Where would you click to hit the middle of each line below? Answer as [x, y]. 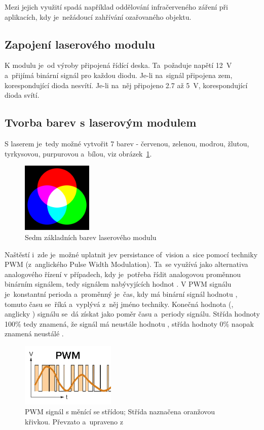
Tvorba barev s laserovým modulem [101, 122]
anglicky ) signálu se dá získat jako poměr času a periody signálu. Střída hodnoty [132, 314]
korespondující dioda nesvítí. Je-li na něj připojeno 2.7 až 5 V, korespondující [126, 85]
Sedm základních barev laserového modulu [91, 237]
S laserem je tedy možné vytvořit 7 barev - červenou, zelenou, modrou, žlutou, [127, 143]
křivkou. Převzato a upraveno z [74, 422]
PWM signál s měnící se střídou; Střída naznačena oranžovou [120, 412]
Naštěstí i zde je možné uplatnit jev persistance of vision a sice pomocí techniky [131, 254]
